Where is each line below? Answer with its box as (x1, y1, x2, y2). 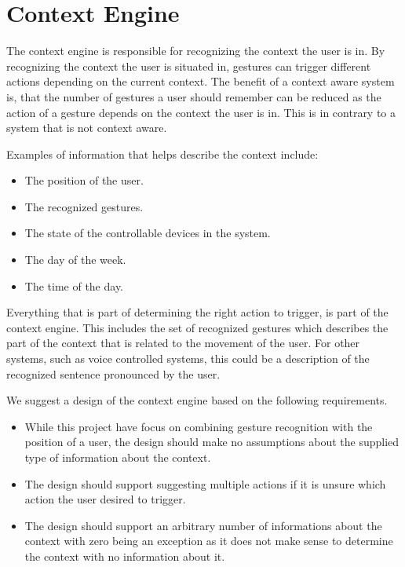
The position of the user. (24, 172, 144, 188)
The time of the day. (24, 277, 124, 294)
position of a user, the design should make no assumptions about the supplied (24, 433, 400, 450)
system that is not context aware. (6, 119, 167, 136)
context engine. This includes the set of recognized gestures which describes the (6, 319, 389, 335)
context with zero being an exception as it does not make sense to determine (24, 532, 393, 549)
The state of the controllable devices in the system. (24, 225, 271, 241)
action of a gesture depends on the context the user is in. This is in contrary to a (6, 104, 396, 120)
